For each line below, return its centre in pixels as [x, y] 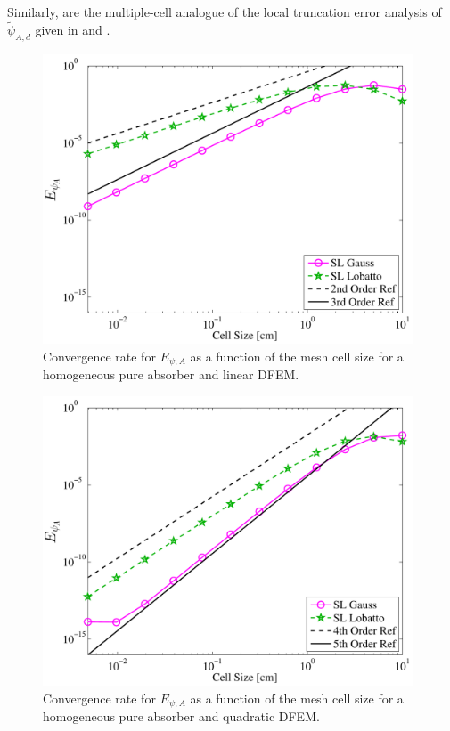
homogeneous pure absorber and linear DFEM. [171, 374]
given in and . [73, 29]
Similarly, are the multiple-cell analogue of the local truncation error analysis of [225, 12]
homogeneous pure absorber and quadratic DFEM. [181, 716]
